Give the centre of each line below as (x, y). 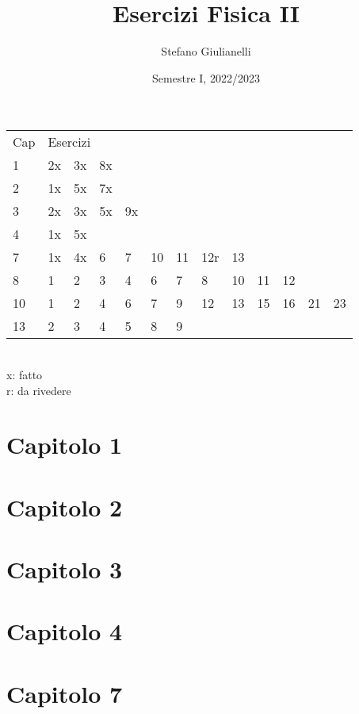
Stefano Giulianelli (206, 51)
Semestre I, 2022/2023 (206, 77)
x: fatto (25, 374)
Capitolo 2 (65, 507)
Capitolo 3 (65, 569)
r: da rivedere (39, 390)
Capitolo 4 (65, 631)
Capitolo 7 (65, 693)
